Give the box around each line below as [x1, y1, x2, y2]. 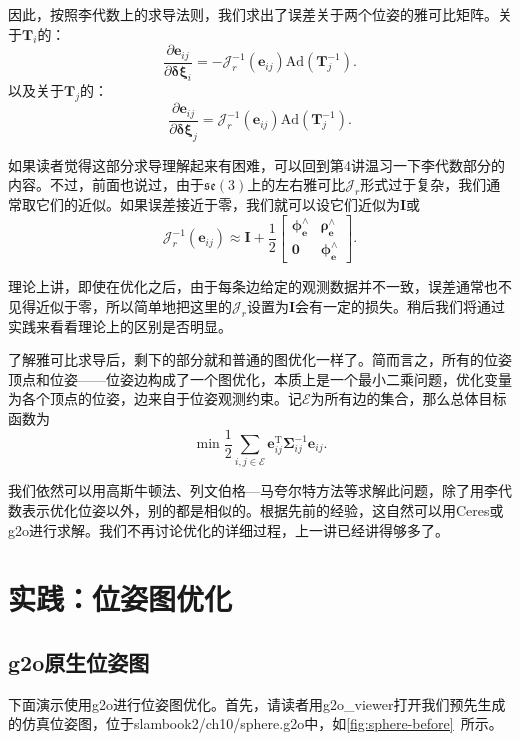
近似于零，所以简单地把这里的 [35, 295, 232, 316]
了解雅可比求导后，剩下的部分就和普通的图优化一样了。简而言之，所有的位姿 [8, 349, 512, 370]
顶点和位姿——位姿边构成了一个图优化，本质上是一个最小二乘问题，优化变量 [8, 368, 512, 389]
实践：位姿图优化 [8, 578, 233, 619]
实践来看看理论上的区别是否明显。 [8, 315, 232, 336]
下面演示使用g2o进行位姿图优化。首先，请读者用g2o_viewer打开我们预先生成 [8, 693, 506, 714]
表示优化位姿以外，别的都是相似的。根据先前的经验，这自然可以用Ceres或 [21, 499, 504, 520]
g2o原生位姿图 [8, 646, 150, 677]
